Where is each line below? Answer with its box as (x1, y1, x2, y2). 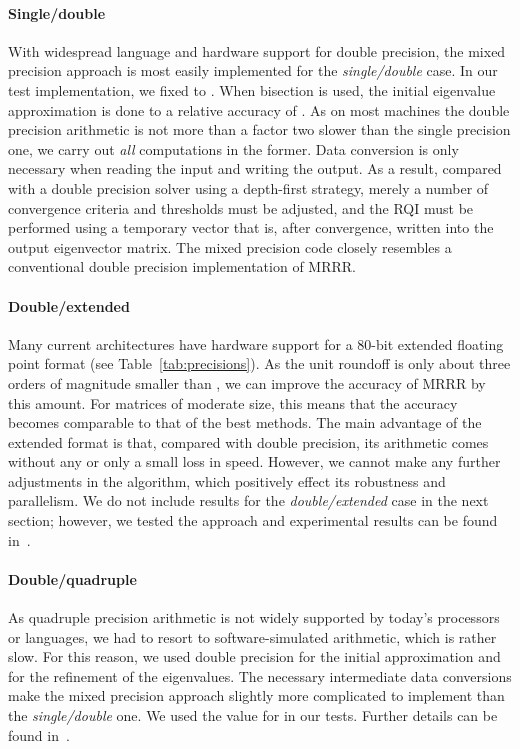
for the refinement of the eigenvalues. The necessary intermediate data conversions (8, 665, 512, 686)
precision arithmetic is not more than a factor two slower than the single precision (8, 119, 511, 140)
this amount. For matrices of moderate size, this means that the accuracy (8, 392, 458, 413)
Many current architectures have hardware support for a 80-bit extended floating (8, 333, 504, 354)
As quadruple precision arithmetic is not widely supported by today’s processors (8, 607, 500, 628)
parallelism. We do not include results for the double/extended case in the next (8, 490, 489, 511)
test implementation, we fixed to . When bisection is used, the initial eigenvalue (8, 79, 496, 100)
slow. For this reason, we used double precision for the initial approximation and (8, 646, 501, 667)
